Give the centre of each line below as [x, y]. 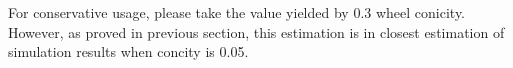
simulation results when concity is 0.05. [128, 51]
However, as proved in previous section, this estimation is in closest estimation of [256, 31]
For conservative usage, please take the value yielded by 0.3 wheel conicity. [237, 12]
